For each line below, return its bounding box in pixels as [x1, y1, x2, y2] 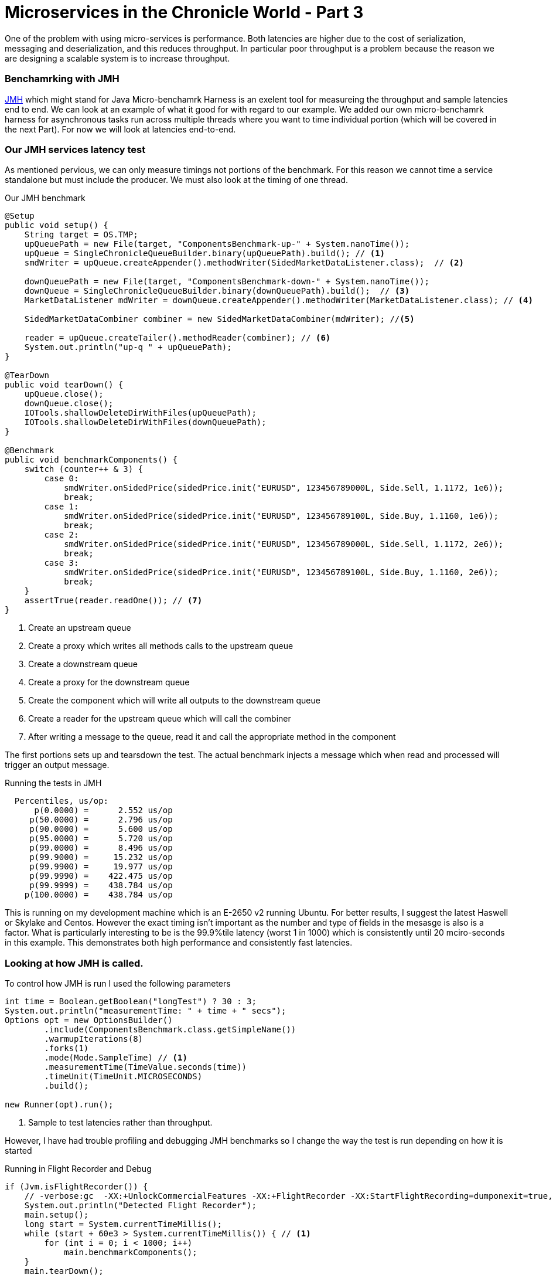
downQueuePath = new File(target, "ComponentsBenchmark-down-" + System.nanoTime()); [24, 277, 429, 287]
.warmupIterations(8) [44, 1034, 144, 1044]
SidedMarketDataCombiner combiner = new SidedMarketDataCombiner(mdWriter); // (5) [24, 314, 415, 324]
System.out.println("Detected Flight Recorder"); [24, 1201, 257, 1210]
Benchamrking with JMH [5, 73, 120, 85]
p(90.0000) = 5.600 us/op [29, 824, 173, 834]
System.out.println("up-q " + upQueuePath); [24, 342, 232, 352]
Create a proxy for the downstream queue [28, 677, 190, 688]
